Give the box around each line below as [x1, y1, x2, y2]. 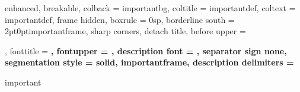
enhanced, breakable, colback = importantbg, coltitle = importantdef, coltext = [5, 2, 296, 14]
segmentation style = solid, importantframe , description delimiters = [5, 56, 294, 68]
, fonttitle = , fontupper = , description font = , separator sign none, [5, 44, 287, 57]
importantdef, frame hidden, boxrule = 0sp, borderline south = [5, 13, 235, 25]
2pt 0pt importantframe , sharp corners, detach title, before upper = [5, 25, 246, 37]
